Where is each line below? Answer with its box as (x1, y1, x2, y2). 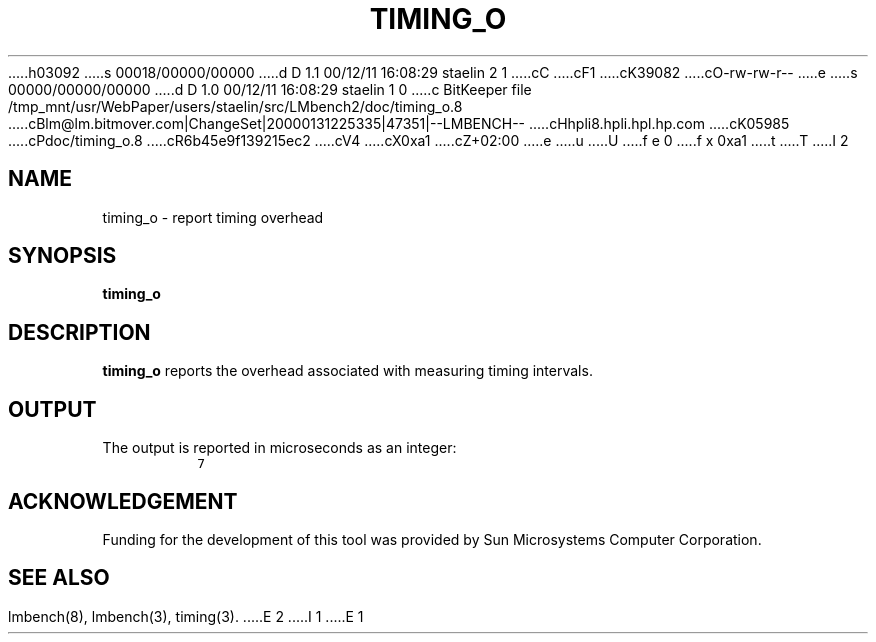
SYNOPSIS (8, 243, 117, 269)
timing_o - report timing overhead (102, 208, 324, 226)
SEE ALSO (8, 565, 110, 591)
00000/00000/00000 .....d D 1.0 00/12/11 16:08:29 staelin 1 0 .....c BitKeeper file (8, 80, 532, 98)
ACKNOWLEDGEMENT (8, 488, 238, 514)
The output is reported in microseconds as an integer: (102, 439, 457, 457)
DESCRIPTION (8, 319, 151, 345)
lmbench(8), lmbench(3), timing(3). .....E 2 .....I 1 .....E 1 (8, 607, 364, 625)
